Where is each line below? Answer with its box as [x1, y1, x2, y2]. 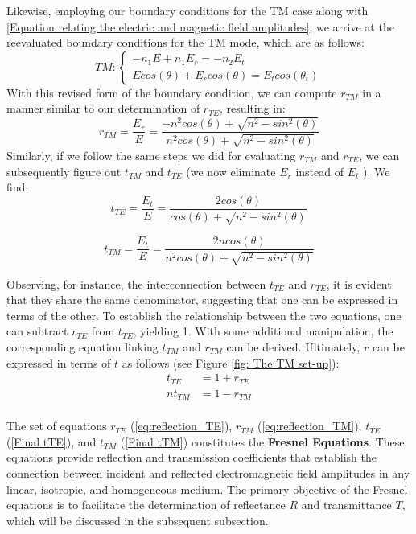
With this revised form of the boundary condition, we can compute [6, 84, 337, 101]
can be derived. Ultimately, [226, 339, 360, 355]
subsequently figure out [6, 162, 122, 179]
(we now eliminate [186, 162, 276, 179]
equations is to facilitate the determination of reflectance [6, 496, 286, 513]
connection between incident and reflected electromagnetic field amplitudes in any [6, 464, 410, 481]
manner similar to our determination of [6, 100, 200, 117]
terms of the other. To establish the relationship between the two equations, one [6, 306, 402, 323]
